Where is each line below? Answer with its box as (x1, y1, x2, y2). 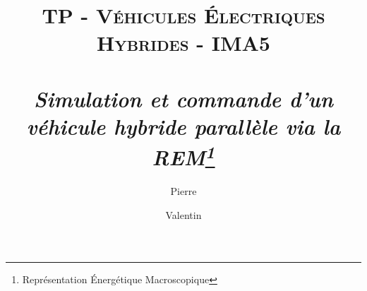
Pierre (170, 184, 197, 198)
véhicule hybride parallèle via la (26, 111, 341, 141)
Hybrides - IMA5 (97, 28, 270, 57)
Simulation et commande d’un (34, 83, 333, 113)
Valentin (165, 207, 202, 222)
